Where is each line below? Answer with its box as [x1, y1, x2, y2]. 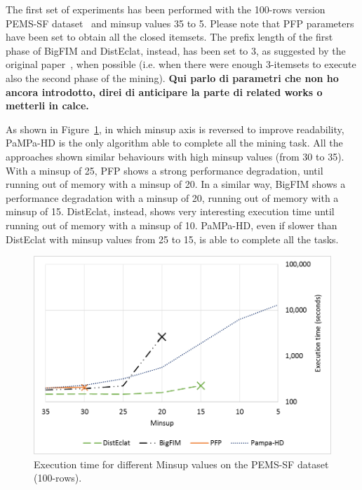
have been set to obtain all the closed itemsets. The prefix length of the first [6, 29, 333, 44]
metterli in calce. [6, 98, 89, 113]
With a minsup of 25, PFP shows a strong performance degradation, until [6, 163, 323, 177]
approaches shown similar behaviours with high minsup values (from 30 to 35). [6, 149, 344, 163]
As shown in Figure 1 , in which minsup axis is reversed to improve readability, [6, 121, 344, 136]
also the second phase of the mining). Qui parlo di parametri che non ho [6, 70, 339, 85]
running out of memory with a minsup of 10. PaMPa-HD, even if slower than [6, 217, 337, 232]
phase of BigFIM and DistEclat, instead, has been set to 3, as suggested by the [6, 43, 346, 57]
